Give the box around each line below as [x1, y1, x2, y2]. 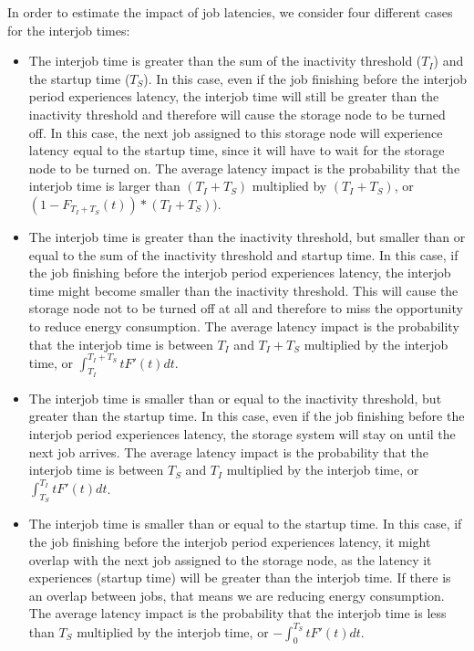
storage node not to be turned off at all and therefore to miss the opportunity [28, 299, 463, 318]
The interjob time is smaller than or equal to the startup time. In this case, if [28, 514, 462, 533]
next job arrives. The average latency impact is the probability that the [28, 442, 428, 461]
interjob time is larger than [28, 176, 180, 195]
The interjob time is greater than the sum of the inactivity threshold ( [28, 51, 422, 70]
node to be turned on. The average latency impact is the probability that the [28, 158, 460, 177]
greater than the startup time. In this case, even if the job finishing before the [28, 406, 465, 425]
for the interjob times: [7, 20, 130, 39]
